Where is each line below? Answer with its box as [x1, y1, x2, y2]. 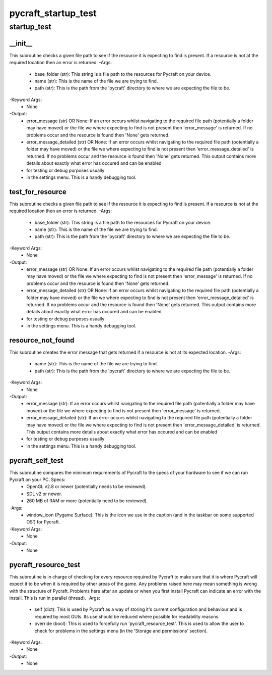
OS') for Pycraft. [26, 519, 60, 525]
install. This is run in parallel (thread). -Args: [9, 595, 100, 601]
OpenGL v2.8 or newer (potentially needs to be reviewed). [26, 484, 147, 490]
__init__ [9, 39, 33, 47]
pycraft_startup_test [9, 8, 97, 19]
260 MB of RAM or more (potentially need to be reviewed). [26, 498, 148, 504]
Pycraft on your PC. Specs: [9, 476, 65, 483]
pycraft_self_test [9, 456, 63, 465]
